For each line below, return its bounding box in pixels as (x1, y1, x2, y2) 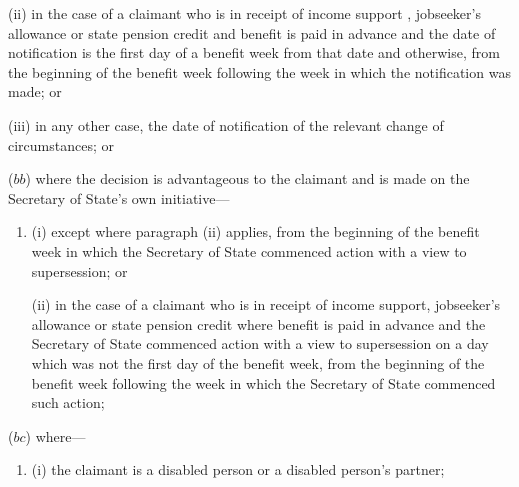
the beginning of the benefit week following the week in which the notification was (8, 61, 511, 82)
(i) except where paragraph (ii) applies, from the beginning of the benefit (31, 221, 480, 242)
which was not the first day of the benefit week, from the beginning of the (31, 352, 485, 373)
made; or (8, 81, 62, 102)
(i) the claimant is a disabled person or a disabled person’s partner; (31, 459, 445, 480)
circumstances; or (8, 134, 114, 155)
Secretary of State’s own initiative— (8, 187, 230, 208)
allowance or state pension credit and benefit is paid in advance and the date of (8, 22, 496, 43)
